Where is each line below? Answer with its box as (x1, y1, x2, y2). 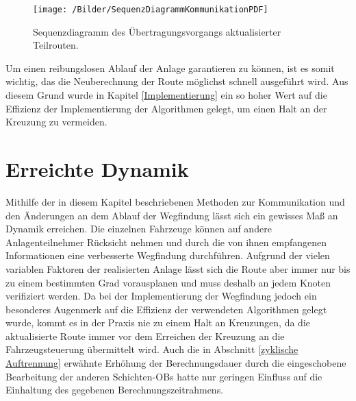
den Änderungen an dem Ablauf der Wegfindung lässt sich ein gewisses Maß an (5, 208, 338, 222)
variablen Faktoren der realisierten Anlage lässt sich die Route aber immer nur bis (5, 261, 351, 276)
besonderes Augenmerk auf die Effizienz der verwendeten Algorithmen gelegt (5, 302, 327, 316)
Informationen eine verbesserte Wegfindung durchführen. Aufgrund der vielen (5, 248, 330, 263)
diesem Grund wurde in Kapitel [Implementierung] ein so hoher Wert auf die (5, 88, 327, 102)
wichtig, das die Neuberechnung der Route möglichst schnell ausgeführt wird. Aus (5, 74, 348, 88)
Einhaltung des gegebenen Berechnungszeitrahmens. (5, 382, 224, 397)
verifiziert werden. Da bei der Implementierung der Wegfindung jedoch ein (5, 289, 317, 303)
